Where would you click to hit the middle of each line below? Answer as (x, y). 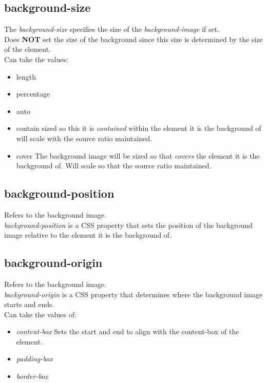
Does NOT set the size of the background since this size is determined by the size (133, 39)
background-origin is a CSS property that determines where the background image (133, 294)
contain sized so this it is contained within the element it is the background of (139, 128)
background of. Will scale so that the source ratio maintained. (114, 166)
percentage (33, 94)
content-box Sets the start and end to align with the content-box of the (128, 331)
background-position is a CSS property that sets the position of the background (128, 225)
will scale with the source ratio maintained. (84, 138)
